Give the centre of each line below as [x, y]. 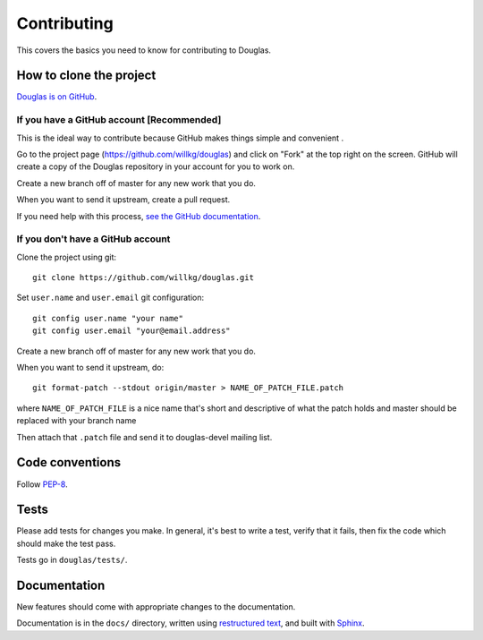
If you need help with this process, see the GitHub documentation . [139, 216]
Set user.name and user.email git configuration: [110, 298]
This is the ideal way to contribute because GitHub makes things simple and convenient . [180, 138]
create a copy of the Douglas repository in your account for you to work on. [156, 166]
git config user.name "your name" [108, 318]
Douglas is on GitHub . [57, 97]
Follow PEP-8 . [42, 484]
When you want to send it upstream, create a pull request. [123, 200]
